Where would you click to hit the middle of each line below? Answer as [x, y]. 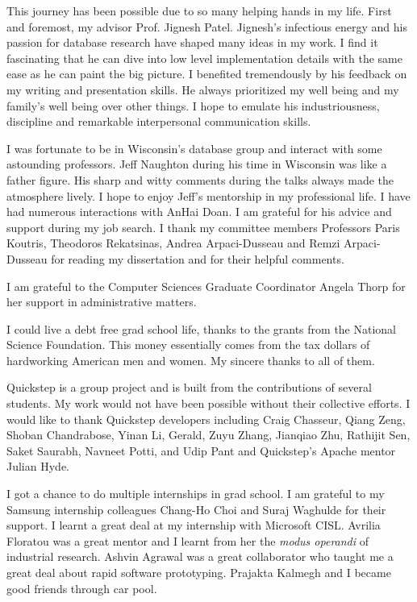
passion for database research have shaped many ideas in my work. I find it [192, 42]
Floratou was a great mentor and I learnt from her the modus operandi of [188, 540]
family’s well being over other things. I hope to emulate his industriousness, [193, 105]
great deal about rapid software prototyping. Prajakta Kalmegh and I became [199, 572]
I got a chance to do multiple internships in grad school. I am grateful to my [196, 494]
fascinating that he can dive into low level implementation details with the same [204, 58]
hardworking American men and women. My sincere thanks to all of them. [191, 360]
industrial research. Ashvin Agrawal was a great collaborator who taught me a [200, 556]
